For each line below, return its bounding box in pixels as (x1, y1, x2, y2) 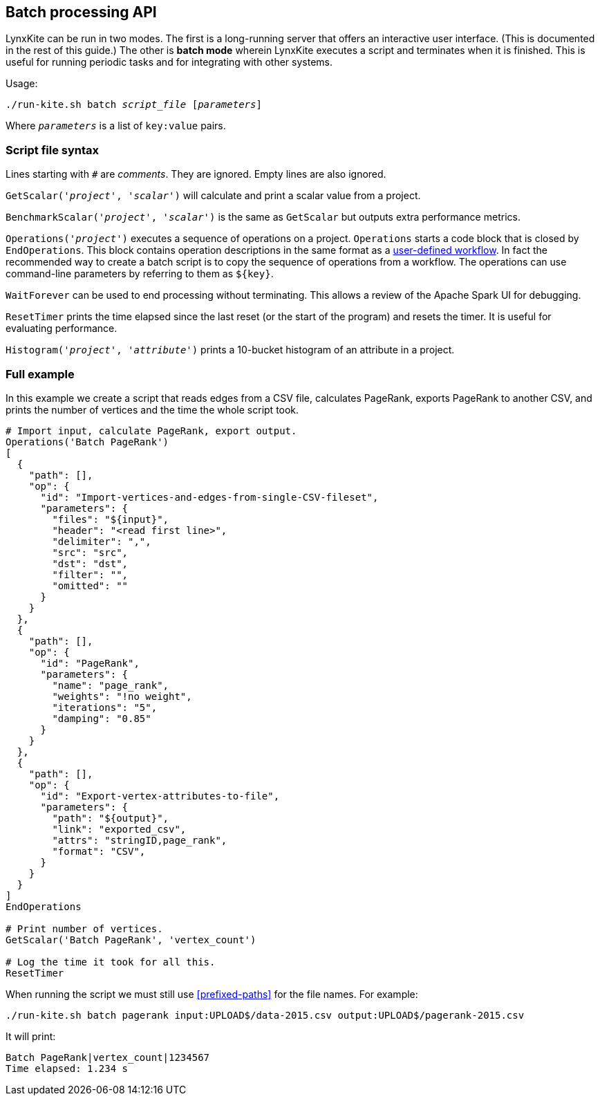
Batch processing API (6, 3, 157, 21)
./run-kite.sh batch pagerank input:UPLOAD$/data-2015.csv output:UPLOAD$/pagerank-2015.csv (6, 1009, 525, 1021)
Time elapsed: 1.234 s (6, 1062, 129, 1074)
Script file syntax (6, 142, 100, 157)
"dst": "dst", (52, 557, 129, 569)
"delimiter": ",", (52, 535, 151, 547)
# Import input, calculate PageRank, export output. (6, 425, 297, 436)
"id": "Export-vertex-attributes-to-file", (40, 790, 280, 802)
